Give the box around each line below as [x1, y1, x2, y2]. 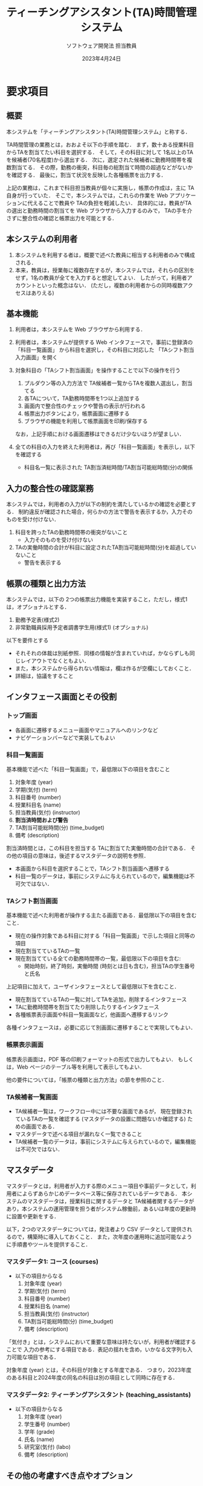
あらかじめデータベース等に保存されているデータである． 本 [37, 1190, 187, 1197]
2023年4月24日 [82, 55, 121, 62]
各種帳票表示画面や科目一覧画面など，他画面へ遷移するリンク [14, 1011, 169, 1018]
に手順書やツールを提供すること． [6, 1240, 91, 1248]
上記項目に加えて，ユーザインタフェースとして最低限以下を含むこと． [6, 983, 180, 990]
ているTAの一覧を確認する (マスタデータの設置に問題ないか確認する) [14, 1115, 186, 1123]
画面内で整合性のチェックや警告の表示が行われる [24, 402, 146, 410]
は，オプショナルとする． [6, 603, 70, 610]
